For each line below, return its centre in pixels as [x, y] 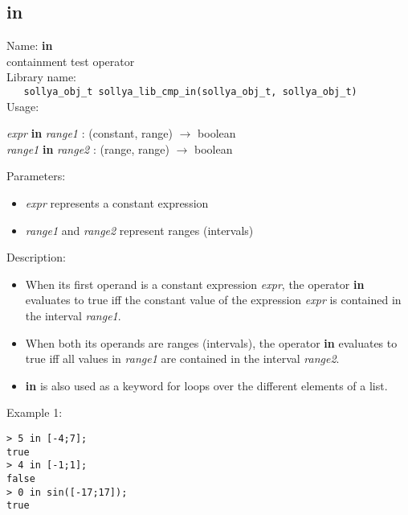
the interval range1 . [73, 315]
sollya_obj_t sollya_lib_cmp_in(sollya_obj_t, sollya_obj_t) [190, 91]
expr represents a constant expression [117, 203]
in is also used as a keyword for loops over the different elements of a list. [206, 385]
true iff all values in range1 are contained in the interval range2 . [182, 358]
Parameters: [36, 176]
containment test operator [71, 61]
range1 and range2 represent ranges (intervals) [139, 230]
